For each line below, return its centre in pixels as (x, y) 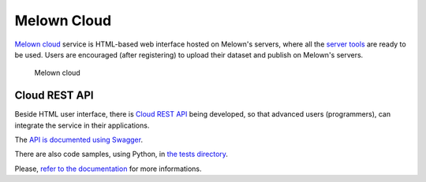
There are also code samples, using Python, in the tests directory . (121, 154)
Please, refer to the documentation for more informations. (108, 169)
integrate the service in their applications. (82, 125)
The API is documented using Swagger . (79, 140)
